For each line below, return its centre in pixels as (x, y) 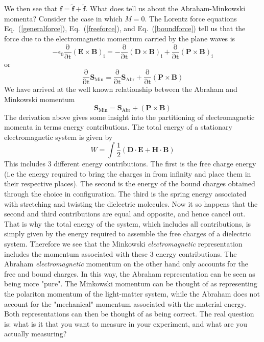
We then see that (31, 8)
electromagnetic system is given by (58, 137)
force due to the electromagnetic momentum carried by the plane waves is (120, 38)
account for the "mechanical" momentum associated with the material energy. (125, 303)
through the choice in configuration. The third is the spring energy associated (125, 194)
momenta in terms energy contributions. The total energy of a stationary (118, 127)
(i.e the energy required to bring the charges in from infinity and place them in (128, 173)
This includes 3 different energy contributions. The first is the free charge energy (130, 164)
